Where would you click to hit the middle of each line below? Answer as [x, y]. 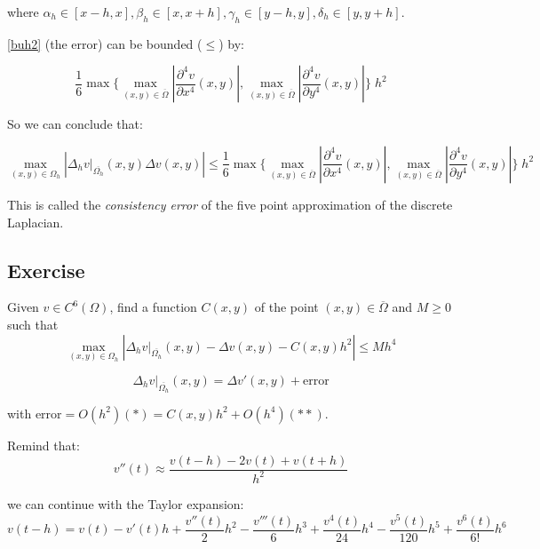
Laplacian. [36, 222]
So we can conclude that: [75, 124]
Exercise [46, 270]
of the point [286, 307]
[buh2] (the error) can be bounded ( [105, 43]
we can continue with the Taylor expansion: [126, 503]
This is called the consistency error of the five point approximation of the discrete [230, 204]
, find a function [153, 307]
